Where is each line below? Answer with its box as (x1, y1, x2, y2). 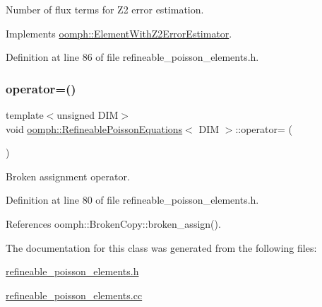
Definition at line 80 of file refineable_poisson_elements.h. (6, 192, 259, 207)
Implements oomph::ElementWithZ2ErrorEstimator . (6, 25, 232, 40)
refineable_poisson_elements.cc (6, 287, 143, 302)
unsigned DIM (56, 108, 119, 122)
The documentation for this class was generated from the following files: (6, 240, 317, 255)
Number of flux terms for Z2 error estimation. (6, 2, 204, 16)
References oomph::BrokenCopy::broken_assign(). (6, 216, 221, 231)
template (6, 108, 44, 122)
